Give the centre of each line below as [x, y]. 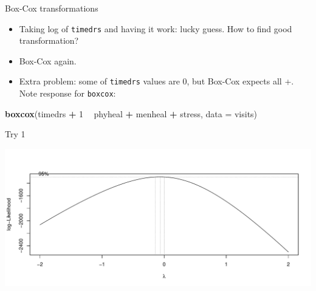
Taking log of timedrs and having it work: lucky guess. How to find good [156, 28]
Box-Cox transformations [52, 8]
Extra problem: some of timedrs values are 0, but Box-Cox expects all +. [156, 81]
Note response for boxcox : [67, 93]
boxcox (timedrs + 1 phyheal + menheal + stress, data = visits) [131, 113]
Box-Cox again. [48, 60]
